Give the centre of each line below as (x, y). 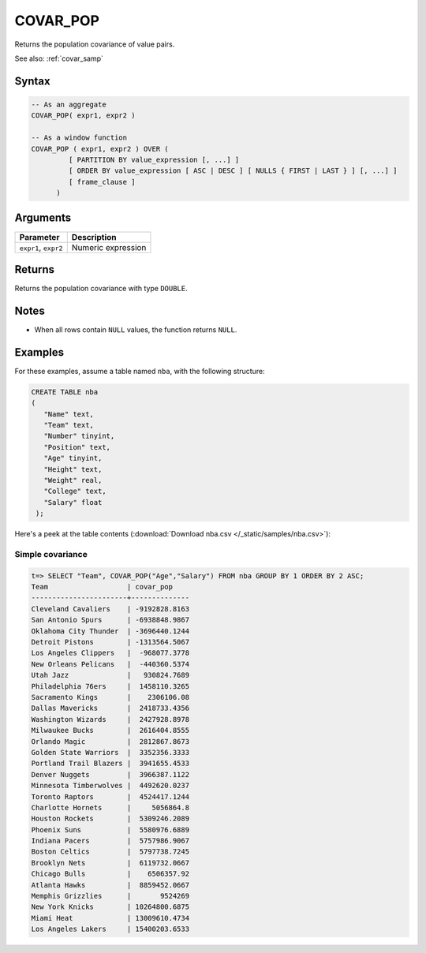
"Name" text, (69, 414)
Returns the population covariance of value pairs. (95, 44)
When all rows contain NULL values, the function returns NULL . (136, 329)
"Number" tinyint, (79, 436)
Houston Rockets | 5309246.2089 (110, 819)
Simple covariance (51, 554)
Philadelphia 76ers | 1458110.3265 (110, 686)
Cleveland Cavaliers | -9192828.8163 (110, 609)
